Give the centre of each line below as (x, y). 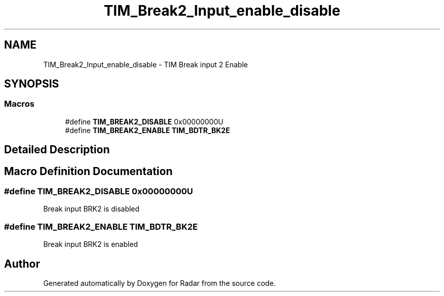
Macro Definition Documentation (88, 171)
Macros (19, 104)
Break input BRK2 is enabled (91, 244)
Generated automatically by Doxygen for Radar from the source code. (159, 283)
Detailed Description (57, 150)
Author (22, 264)
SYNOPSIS (32, 84)
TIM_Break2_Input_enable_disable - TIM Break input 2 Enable (145, 64)
